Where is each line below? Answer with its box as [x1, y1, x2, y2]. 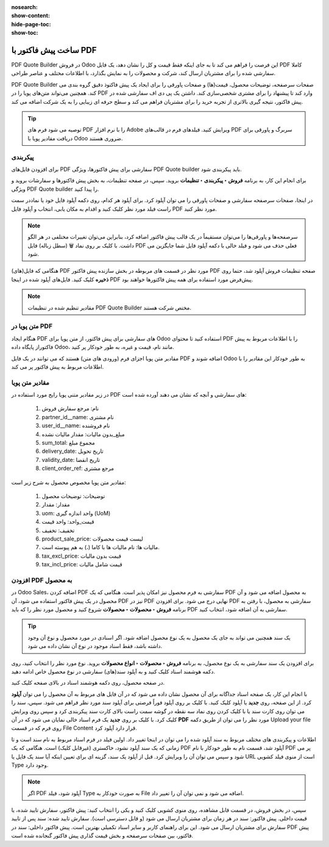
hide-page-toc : [11, 20, 51, 27]
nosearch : [11, 4, 38, 10]
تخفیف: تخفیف [41, 527, 75, 534]
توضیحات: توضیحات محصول [41, 492, 105, 500]
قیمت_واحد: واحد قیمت [41, 518, 94, 525]
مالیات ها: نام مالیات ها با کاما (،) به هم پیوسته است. [41, 544, 160, 551]
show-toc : [11, 29, 38, 37]
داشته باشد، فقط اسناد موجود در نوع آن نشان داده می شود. [27, 643, 163, 650]
